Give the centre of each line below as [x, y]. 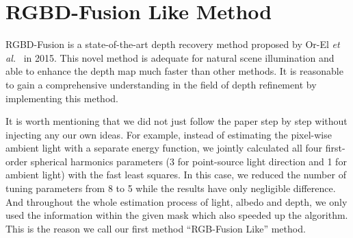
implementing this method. [62, 98]
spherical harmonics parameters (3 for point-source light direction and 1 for [188, 161]
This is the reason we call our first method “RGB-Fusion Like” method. [156, 228]
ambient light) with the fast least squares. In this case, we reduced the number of [176, 175]
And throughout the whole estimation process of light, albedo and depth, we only [176, 201]
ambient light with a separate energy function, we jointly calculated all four [164, 148]
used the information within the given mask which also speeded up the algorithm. [177, 215]
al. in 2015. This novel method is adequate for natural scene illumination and [170, 57]
